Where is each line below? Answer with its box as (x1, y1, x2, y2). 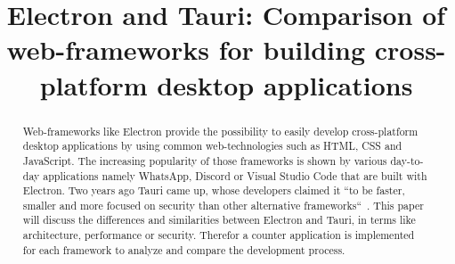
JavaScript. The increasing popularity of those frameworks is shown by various (22, 153, 387, 168)
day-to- (390, 153, 424, 168)
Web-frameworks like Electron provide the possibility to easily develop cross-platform (22, 123, 418, 138)
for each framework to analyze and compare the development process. (22, 242, 345, 257)
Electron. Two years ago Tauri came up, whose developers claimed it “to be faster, (22, 183, 405, 198)
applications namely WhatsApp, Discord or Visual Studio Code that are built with (43, 168, 427, 183)
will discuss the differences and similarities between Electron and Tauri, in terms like (22, 212, 416, 227)
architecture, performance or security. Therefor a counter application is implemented (22, 227, 415, 243)
